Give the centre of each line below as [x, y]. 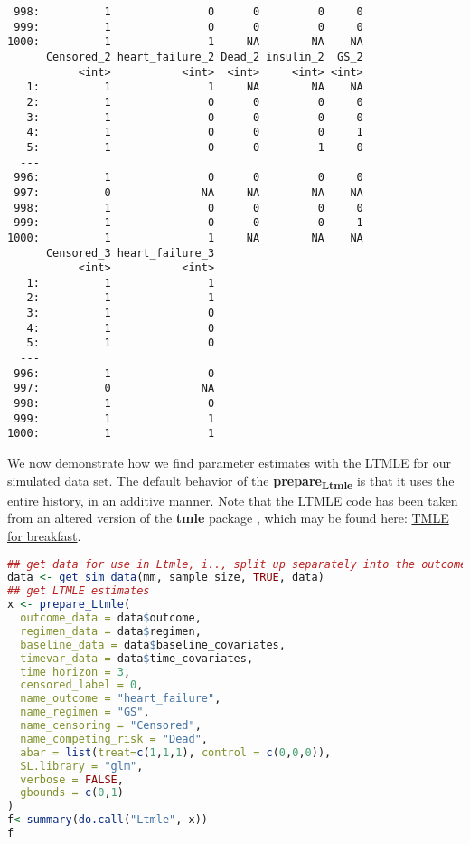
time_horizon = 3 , [75, 672]
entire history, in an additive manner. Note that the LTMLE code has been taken [233, 500]
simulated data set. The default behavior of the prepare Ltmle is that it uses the [231, 481]
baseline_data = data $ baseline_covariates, [153, 645]
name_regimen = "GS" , [85, 712]
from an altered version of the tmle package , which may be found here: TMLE [228, 518]
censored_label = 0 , [82, 685]
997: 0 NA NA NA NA [188, 192]
